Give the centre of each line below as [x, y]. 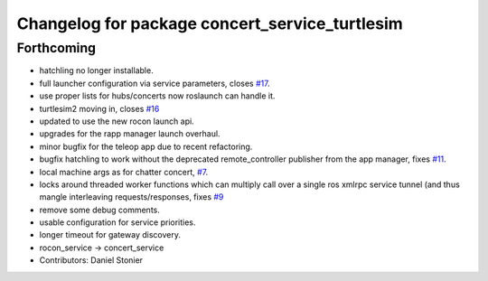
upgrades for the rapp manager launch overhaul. [130, 134]
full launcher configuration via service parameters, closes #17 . [155, 83]
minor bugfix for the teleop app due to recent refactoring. [146, 146]
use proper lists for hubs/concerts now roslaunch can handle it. [157, 96]
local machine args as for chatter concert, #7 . [124, 172]
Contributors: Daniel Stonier [91, 260]
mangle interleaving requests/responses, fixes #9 [131, 197]
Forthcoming [56, 48]
